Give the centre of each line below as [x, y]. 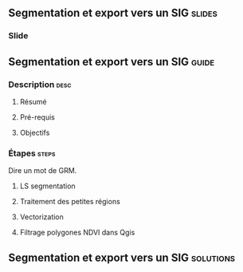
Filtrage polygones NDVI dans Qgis [77, 233]
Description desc [40, 85]
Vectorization [41, 217]
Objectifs [35, 132]
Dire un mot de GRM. [43, 171]
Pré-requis [37, 117]
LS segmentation [47, 186]
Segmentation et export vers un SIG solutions [122, 257]
